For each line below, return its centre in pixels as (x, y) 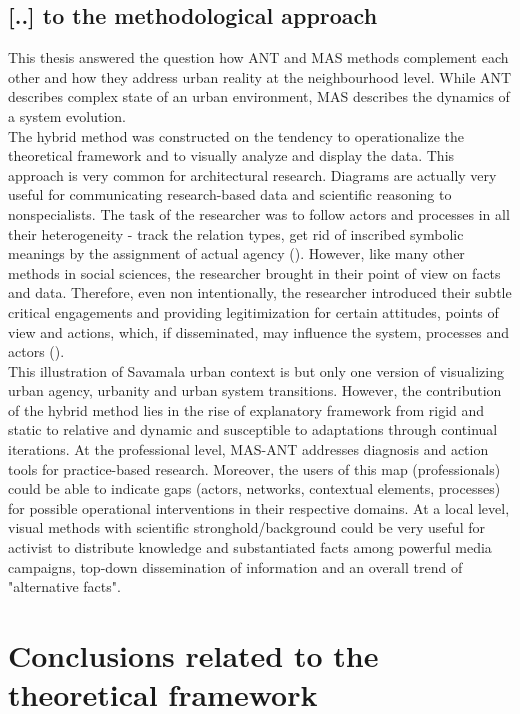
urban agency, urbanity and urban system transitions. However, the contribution (255, 390)
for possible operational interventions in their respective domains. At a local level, (259, 507)
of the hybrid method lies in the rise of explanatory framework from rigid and (246, 409)
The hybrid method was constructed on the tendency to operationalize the (236, 135)
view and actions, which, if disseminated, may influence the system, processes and (259, 331)
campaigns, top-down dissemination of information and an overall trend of (235, 566)
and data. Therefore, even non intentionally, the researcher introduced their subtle (260, 292)
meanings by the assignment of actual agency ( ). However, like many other (236, 253)
